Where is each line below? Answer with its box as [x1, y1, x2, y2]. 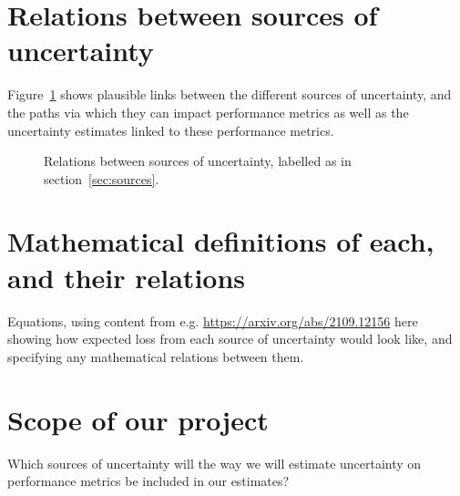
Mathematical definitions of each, [7, 222, 434, 260]
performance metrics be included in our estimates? [7, 471, 290, 491]
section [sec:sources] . [44, 169, 159, 188]
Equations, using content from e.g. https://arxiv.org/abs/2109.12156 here [7, 311, 418, 330]
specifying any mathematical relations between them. [7, 346, 304, 366]
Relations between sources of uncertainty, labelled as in [44, 151, 352, 170]
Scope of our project [7, 400, 269, 438]
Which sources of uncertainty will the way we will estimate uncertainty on [7, 453, 422, 472]
